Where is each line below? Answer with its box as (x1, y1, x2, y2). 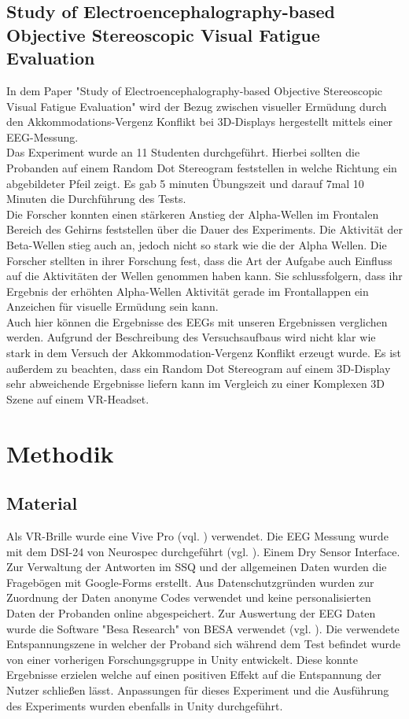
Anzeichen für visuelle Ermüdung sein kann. (6, 298, 219, 315)
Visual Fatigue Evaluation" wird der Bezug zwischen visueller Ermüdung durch (6, 98, 387, 114)
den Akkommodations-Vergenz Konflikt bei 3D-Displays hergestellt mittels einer (6, 113, 392, 130)
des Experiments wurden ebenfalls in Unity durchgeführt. (6, 697, 283, 713)
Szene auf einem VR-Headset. (6, 390, 149, 407)
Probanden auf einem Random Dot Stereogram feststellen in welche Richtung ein (6, 159, 397, 175)
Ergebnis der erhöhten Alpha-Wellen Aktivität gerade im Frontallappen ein (6, 282, 369, 299)
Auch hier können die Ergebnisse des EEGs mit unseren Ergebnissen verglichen (6, 313, 388, 330)
